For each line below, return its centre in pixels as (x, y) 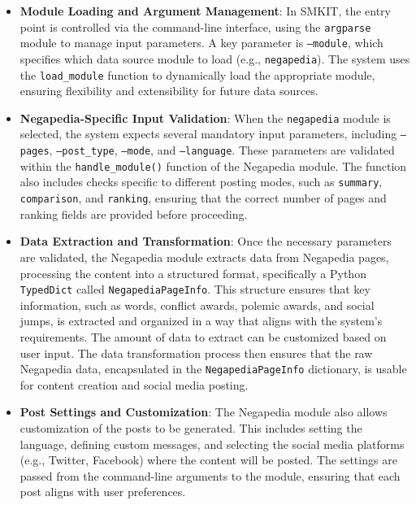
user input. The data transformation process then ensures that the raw (196, 353)
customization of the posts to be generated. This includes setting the (191, 428)
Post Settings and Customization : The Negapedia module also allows (204, 412)
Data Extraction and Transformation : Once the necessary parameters (206, 241)
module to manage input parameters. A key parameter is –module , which (201, 43)
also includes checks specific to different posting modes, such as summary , (201, 182)
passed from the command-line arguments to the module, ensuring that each (210, 475)
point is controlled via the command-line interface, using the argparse (195, 26)
